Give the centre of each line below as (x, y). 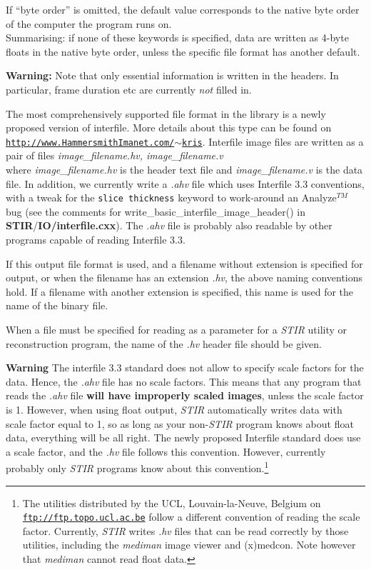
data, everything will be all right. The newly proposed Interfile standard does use (183, 437)
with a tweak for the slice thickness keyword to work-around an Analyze (171, 197)
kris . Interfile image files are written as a (273, 141)
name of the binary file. (57, 305)
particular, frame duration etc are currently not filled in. (129, 89)
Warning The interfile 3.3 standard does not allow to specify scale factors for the (185, 367)
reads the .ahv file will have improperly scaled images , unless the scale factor (185, 395)
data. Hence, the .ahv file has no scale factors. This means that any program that (184, 381)
